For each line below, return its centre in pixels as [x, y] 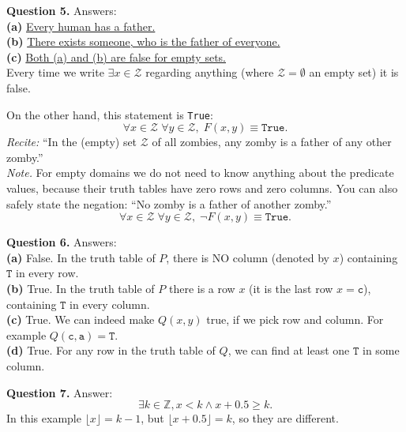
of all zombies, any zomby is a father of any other [272, 142]
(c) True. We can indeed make [81, 319]
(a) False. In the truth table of [81, 257]
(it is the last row [291, 288]
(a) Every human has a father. [81, 26]
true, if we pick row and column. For [295, 319]
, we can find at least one [289, 350]
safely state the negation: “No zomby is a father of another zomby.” [169, 203]
